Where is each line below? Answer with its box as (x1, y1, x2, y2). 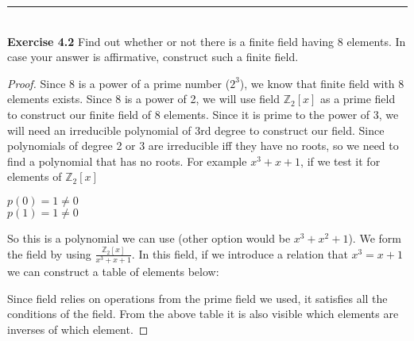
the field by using (7, 245, 91, 262)
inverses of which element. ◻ (7, 320, 149, 337)
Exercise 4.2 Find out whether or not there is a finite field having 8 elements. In (7, 33, 406, 49)
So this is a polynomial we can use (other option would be (7, 229, 291, 246)
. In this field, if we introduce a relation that (131, 245, 348, 262)
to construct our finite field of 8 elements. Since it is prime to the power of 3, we (7, 105, 399, 122)
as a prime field (319, 90, 396, 107)
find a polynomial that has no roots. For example (7, 152, 247, 169)
